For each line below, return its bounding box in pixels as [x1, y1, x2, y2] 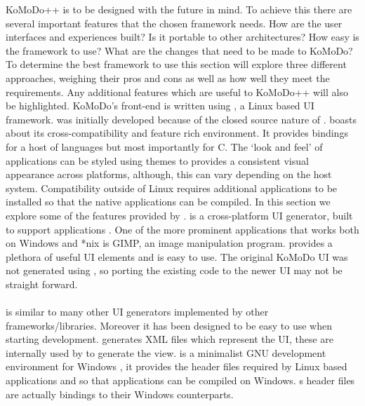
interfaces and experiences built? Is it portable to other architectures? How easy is [6, 29, 359, 44]
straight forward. [6, 276, 78, 291]
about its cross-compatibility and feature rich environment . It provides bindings [6, 126, 348, 140]
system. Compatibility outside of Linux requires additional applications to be [6, 180, 338, 195]
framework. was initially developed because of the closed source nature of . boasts [6, 111, 357, 126]
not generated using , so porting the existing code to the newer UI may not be [6, 263, 343, 278]
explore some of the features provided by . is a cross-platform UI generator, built [6, 208, 353, 222]
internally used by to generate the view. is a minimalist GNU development [6, 345, 326, 360]
